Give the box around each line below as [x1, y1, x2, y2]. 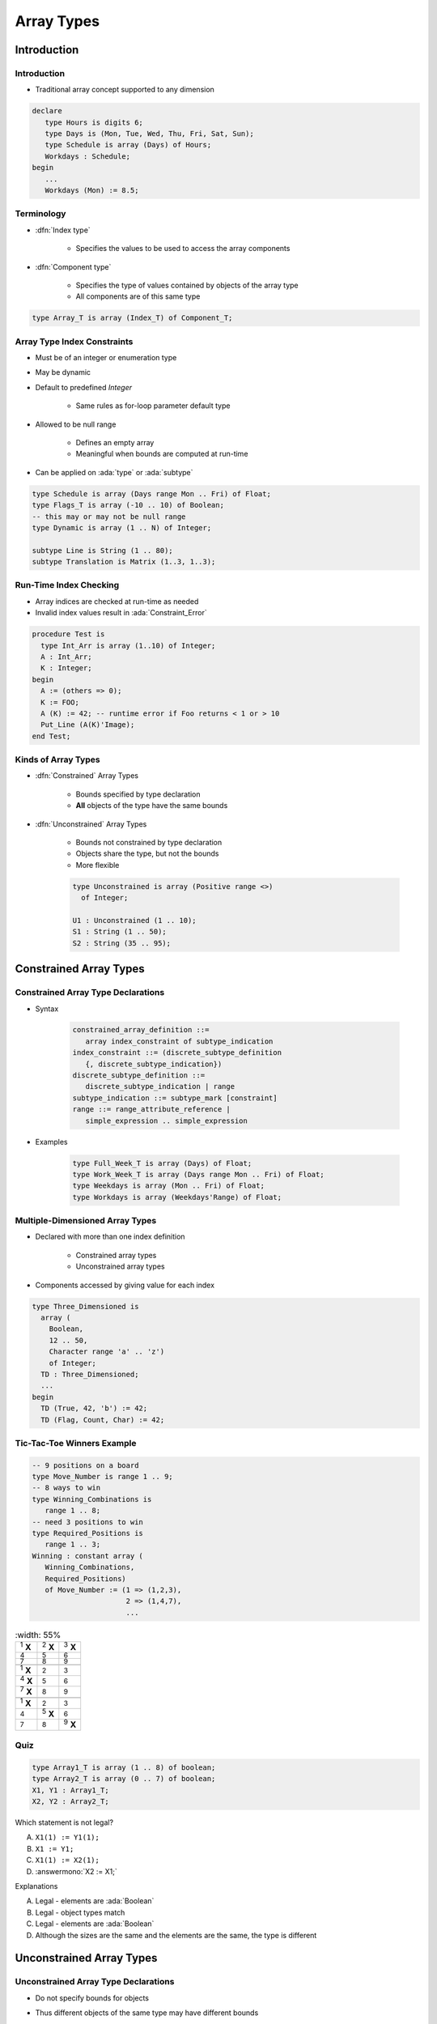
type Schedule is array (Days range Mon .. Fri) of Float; [32, 489, 271, 498]
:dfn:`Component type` [35, 262, 112, 271]
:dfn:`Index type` [35, 225, 91, 235]
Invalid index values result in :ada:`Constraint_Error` [35, 608, 207, 618]
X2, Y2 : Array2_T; [32, 1797, 109, 1806]
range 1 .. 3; [45, 1540, 101, 1550]
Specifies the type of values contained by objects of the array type [75, 280, 299, 290]
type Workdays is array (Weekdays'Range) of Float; [72, 1193, 282, 1201]
